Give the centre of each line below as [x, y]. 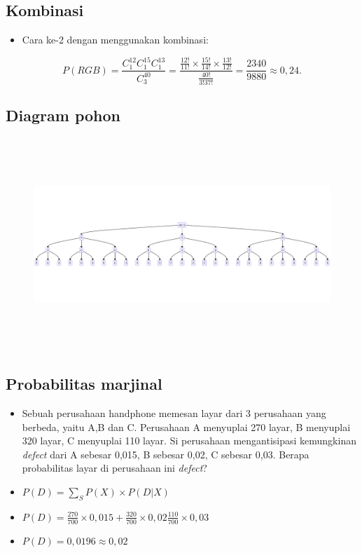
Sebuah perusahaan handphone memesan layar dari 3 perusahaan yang [174, 412]
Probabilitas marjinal [84, 384]
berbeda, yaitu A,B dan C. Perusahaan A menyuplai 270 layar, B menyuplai [186, 426]
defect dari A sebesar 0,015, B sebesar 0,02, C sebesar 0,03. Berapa [166, 454]
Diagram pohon [63, 115]
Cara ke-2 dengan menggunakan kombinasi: [115, 40]
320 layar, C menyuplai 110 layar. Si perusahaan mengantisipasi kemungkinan [189, 441]
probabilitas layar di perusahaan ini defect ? [114, 468]
